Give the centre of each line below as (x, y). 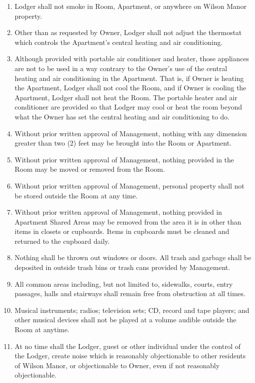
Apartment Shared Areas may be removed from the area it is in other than (128, 221)
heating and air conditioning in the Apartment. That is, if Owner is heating (129, 78)
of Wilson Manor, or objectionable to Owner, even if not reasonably (117, 365)
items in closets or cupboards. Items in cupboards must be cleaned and (122, 231)
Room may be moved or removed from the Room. (90, 169)
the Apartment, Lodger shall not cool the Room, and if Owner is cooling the (130, 88)
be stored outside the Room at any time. (76, 195)
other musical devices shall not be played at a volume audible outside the (125, 320)
